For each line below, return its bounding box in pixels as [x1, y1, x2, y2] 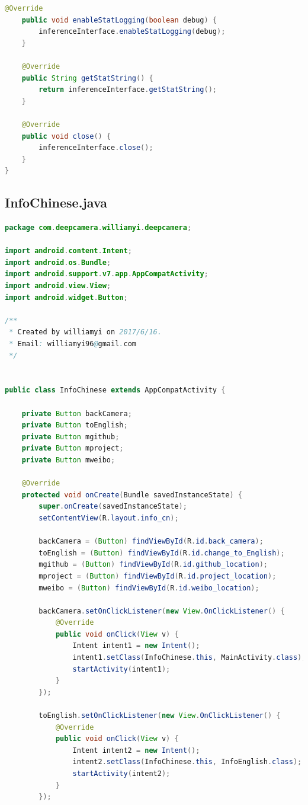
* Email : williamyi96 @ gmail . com [9, 340, 136, 349]
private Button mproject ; [21, 444, 124, 453]
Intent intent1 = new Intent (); [72, 641, 200, 650]
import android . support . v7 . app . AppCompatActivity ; [5, 270, 208, 279]
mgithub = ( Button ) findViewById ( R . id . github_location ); [38, 560, 268, 569]
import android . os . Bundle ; [5, 258, 111, 267]
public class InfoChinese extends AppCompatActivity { [5, 386, 226, 395]
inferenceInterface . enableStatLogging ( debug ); [38, 27, 226, 36]
